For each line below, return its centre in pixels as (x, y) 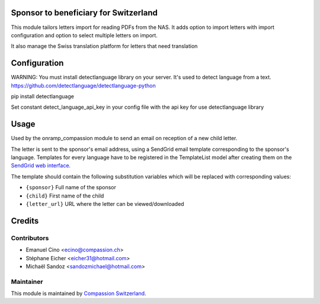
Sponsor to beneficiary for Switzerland (84, 13)
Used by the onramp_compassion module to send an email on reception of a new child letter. (124, 138)
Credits (25, 221)
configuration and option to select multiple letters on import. (84, 35)
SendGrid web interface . (41, 166)
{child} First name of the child (65, 196)
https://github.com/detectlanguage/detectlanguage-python (84, 85)
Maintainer (27, 282)
